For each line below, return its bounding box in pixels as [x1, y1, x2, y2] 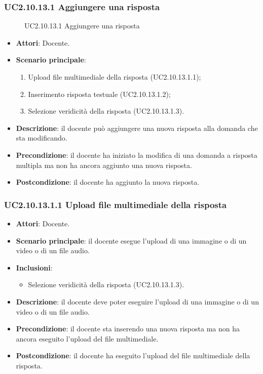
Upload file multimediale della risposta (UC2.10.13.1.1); [28, 72, 201, 82]
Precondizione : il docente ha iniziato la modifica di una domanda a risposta [16, 149, 257, 160]
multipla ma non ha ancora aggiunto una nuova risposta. [16, 159, 192, 170]
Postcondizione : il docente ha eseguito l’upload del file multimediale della [16, 350, 250, 361]
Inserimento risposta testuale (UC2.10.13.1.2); [28, 88, 171, 99]
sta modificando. [16, 132, 67, 143]
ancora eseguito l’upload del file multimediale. [16, 333, 159, 344]
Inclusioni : [16, 262, 53, 273]
